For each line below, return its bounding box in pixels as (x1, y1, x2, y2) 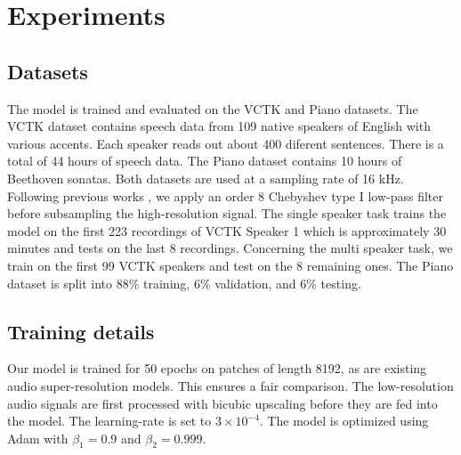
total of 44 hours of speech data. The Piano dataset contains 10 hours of (7, 151, 402, 170)
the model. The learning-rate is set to (7, 411, 212, 430)
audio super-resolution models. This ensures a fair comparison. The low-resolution (7, 376, 454, 394)
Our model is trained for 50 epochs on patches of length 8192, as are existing (7, 359, 427, 378)
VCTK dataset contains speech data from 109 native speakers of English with (7, 117, 431, 135)
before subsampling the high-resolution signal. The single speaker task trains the (7, 204, 447, 223)
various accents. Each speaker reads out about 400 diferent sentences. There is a (7, 134, 444, 152)
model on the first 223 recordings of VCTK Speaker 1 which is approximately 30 (7, 221, 447, 240)
